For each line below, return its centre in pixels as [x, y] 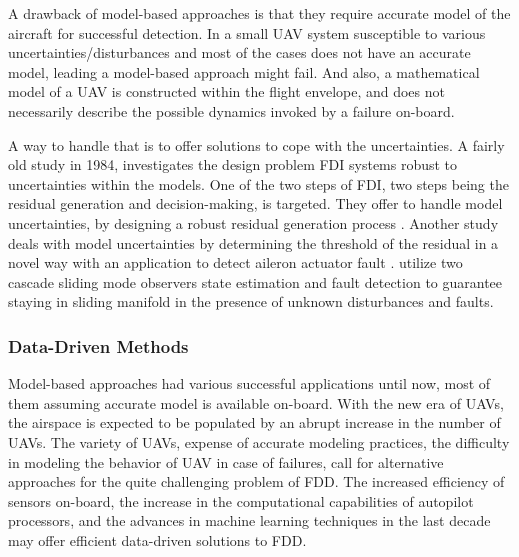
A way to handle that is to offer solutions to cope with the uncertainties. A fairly [256, 144]
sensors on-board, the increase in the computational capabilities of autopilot [241, 500]
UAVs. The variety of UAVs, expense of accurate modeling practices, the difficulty [259, 441]
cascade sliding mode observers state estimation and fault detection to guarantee [255, 281]
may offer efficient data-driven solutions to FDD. [157, 539]
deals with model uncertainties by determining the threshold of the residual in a [253, 242]
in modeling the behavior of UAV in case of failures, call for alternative [226, 461]
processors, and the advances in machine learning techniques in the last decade [249, 520]
